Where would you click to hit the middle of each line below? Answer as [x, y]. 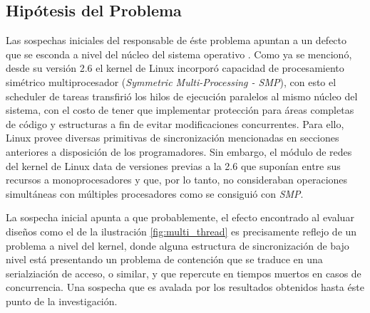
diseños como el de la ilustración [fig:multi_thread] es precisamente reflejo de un [181, 231]
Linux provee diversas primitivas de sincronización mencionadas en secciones [173, 138]
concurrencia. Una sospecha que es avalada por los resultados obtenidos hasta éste [185, 287]
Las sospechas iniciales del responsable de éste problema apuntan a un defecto [176, 40]
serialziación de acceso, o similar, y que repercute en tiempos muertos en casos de [184, 273]
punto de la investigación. [62, 301]
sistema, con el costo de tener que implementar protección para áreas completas [180, 110]
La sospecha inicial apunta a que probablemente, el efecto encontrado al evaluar [180, 217]
